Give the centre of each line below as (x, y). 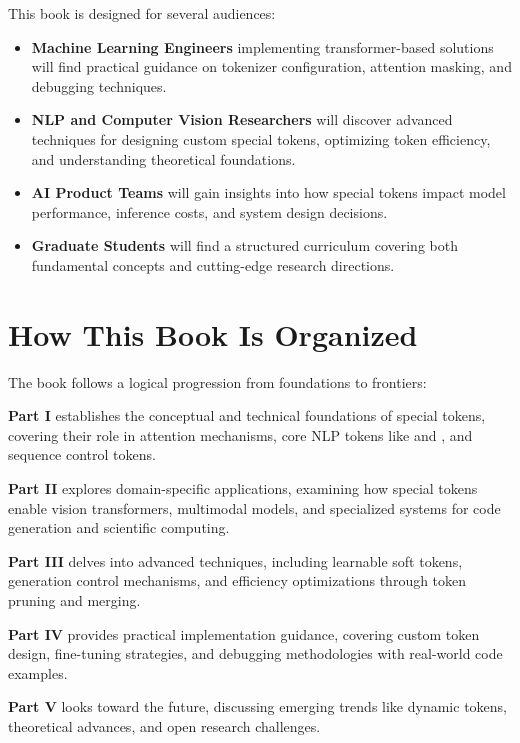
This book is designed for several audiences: (142, 13)
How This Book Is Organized (213, 333)
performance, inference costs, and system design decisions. (209, 211)
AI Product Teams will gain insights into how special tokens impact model (268, 192)
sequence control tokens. (82, 454)
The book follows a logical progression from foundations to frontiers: (217, 381)
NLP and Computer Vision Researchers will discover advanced (242, 119)
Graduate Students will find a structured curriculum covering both (244, 245)
